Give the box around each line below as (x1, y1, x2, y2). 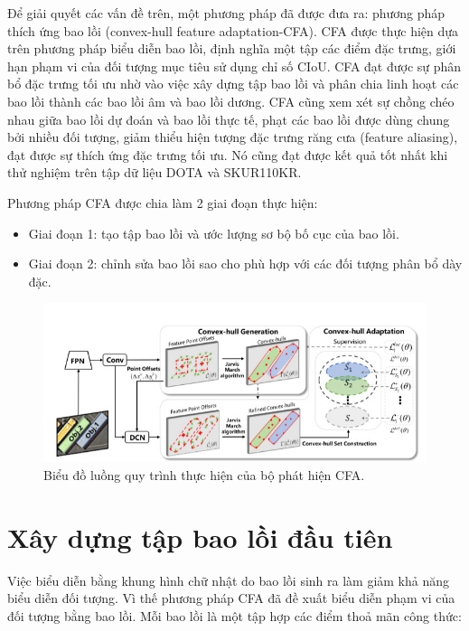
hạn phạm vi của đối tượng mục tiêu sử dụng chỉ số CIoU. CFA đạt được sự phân (7, 56, 462, 75)
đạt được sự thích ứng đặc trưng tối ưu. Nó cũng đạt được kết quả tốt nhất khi (7, 145, 448, 164)
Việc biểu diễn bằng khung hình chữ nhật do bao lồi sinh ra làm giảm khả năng (7, 570, 450, 589)
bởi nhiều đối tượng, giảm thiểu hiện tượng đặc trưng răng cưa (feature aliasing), (7, 127, 458, 146)
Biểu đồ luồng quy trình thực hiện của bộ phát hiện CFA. (43, 465, 365, 484)
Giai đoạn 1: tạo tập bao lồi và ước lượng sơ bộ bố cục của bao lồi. (28, 223, 399, 242)
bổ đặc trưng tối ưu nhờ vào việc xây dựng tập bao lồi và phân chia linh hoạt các (7, 74, 459, 93)
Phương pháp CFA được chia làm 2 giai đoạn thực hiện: (7, 193, 318, 212)
